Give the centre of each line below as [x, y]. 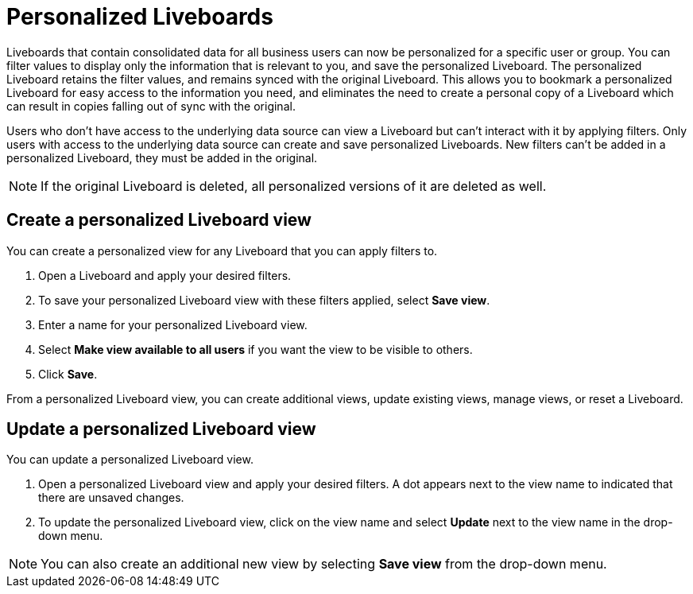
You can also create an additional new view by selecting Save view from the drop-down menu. [324, 564]
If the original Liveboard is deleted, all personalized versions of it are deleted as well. [294, 186]
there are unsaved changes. [111, 498]
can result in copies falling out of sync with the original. [151, 106]
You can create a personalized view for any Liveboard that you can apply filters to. [222, 250]
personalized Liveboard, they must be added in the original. [162, 157]
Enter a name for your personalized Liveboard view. [173, 324]
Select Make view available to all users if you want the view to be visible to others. [256, 349]
